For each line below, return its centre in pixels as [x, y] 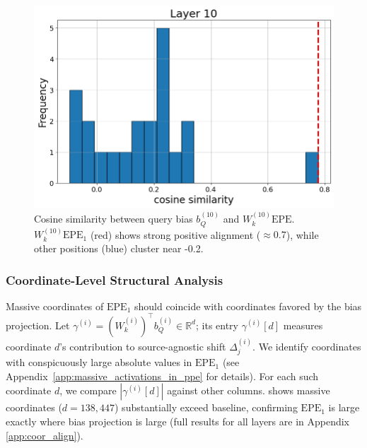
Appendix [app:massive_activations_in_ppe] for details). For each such [162, 376]
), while [302, 234]
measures [303, 325]
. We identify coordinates [307, 346]
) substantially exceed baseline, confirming [206, 407]
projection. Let [38, 325]
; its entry [217, 325]
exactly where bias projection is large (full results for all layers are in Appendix [178, 421]
